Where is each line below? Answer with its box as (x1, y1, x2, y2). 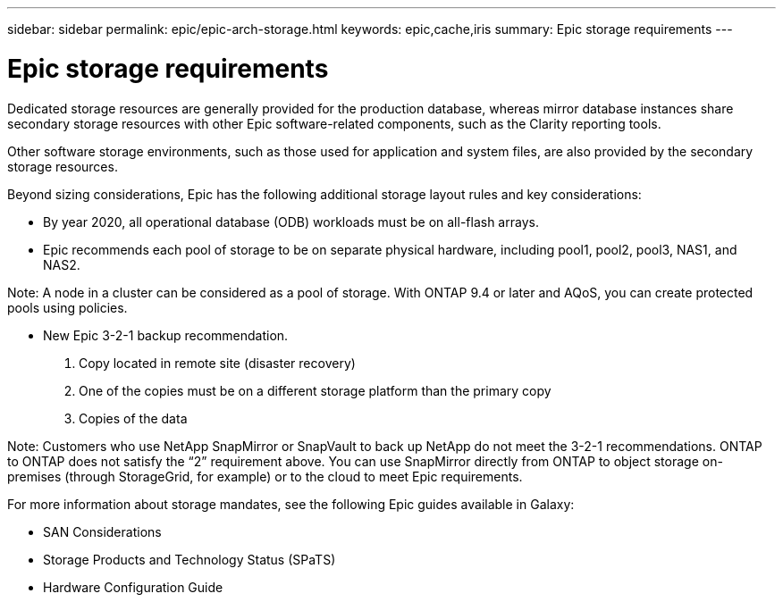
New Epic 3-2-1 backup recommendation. (43, 327, 289, 343)
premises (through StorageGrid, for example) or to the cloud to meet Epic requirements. (7, 468, 523, 484)
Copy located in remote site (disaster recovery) (79, 355, 356, 371)
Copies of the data (79, 410, 188, 426)
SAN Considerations (43, 523, 162, 539)
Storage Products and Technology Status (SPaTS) (43, 551, 336, 567)
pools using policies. (7, 299, 128, 315)
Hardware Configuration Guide (43, 579, 223, 595)
